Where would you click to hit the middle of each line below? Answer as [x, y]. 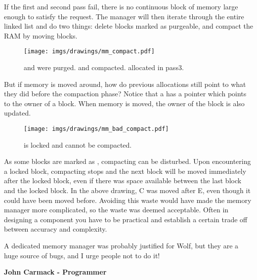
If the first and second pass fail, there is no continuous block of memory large [121, 6]
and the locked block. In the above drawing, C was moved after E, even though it [127, 190]
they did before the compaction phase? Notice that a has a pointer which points [125, 94]
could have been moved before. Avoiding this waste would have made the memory [128, 200]
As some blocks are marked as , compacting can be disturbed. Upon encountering [128, 161]
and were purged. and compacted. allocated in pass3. [104, 67]
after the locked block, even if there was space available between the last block [123, 180]
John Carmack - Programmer [55, 272]
